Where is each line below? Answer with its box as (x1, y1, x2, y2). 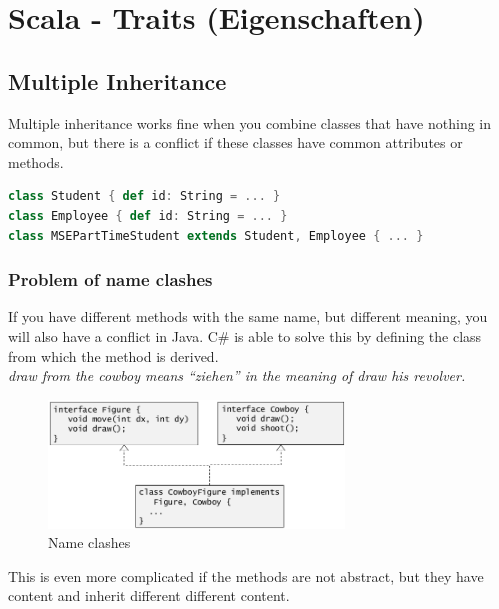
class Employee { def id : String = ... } (8, 208, 288, 223)
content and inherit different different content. (8, 585, 290, 606)
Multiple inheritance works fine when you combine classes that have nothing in (8, 112, 491, 133)
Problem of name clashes (8, 267, 213, 292)
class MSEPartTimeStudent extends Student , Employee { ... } (8, 228, 424, 243)
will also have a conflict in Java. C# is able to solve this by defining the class (8, 325, 482, 346)
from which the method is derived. (8, 345, 219, 366)
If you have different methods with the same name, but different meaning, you (8, 306, 488, 327)
